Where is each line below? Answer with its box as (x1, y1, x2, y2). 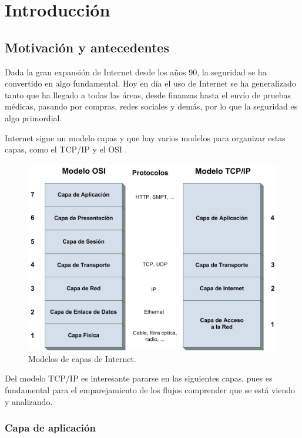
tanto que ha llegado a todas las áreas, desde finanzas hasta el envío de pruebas (5, 88, 291, 101)
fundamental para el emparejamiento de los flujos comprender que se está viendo (5, 384, 295, 396)
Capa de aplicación (5, 420, 96, 435)
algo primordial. (5, 111, 62, 124)
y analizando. (5, 395, 53, 407)
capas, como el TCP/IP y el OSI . (5, 143, 127, 155)
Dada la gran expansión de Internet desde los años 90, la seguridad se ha (5, 65, 267, 78)
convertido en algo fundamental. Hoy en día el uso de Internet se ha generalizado (5, 77, 296, 89)
